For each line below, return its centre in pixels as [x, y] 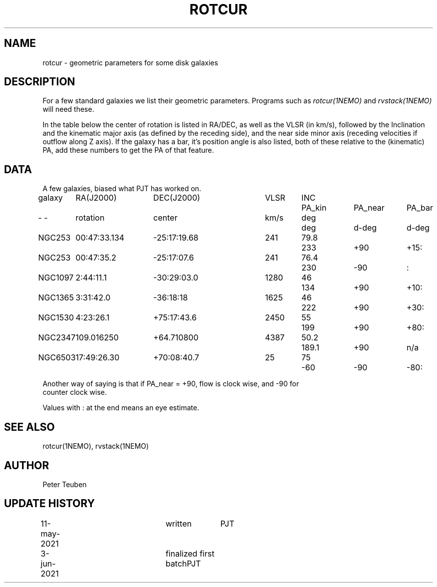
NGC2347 [57, 338]
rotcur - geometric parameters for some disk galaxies [130, 62]
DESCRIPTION [40, 82]
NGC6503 [57, 358]
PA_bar [420, 208]
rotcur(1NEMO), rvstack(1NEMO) [96, 446]
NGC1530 [56, 318]
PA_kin [314, 208]
